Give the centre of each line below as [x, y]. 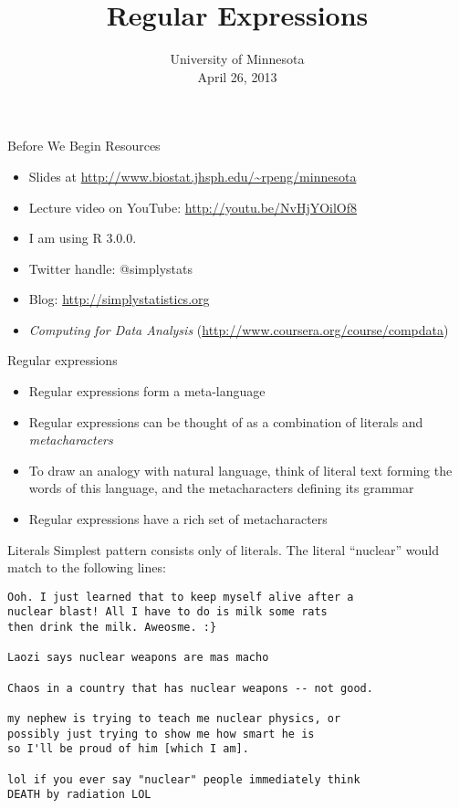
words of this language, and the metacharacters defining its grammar [221, 488]
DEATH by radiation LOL [79, 795]
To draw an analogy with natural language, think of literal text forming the [240, 470]
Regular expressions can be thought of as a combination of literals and [226, 421]
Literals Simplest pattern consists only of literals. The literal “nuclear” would [223, 549]
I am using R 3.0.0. [83, 238]
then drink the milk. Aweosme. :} [112, 628]
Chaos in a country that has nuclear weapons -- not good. [190, 688]
